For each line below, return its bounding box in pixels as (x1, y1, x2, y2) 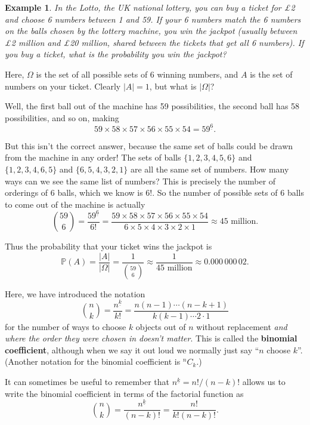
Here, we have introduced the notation (5, 287, 145, 300)
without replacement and (196, 320, 287, 332)
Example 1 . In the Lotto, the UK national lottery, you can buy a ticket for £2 (5, 1, 295, 13)
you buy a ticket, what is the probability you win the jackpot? (5, 48, 227, 60)
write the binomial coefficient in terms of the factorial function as (5, 387, 244, 399)
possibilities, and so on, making (5, 111, 119, 124)
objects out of (135, 320, 186, 332)
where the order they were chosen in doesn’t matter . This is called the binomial (5, 332, 297, 344)
